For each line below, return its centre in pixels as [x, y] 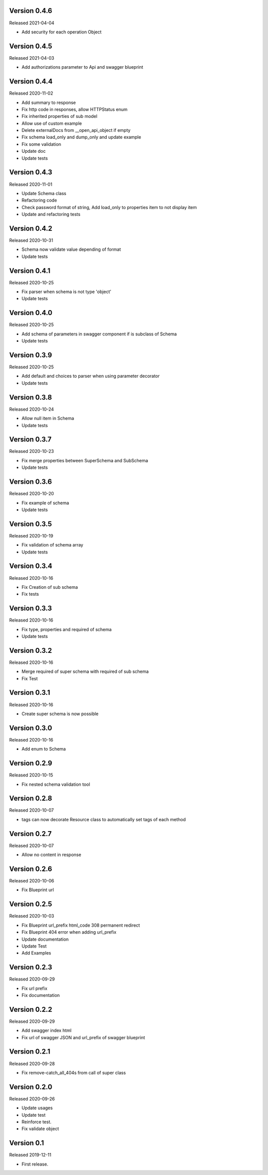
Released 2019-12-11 [30, 1155]
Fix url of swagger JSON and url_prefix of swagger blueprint [83, 1037]
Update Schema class [44, 193]
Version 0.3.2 [31, 650]
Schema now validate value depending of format [71, 249]
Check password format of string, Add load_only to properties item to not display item [109, 207]
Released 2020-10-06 [32, 881]
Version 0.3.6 [31, 482]
